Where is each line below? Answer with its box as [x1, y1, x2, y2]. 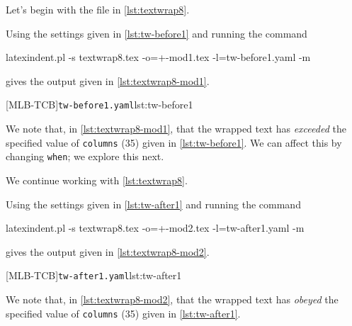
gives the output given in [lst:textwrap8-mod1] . [6, 73, 210, 88]
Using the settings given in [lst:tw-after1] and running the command [6, 196, 301, 211]
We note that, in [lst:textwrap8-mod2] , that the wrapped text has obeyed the [6, 291, 339, 306]
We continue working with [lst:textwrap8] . [6, 172, 188, 187]
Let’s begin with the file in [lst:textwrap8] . [6, 2, 190, 16]
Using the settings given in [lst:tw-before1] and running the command [6, 26, 307, 40]
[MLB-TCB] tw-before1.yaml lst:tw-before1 [6, 97, 193, 112]
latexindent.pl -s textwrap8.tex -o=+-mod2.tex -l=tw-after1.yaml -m [6, 220, 305, 235]
